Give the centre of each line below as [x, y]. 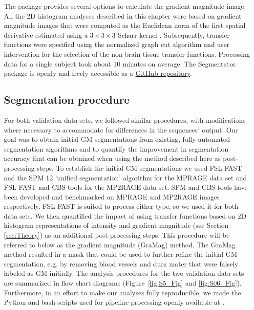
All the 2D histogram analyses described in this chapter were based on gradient [123, 15]
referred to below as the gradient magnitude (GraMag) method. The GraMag [120, 244]
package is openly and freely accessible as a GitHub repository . [98, 73]
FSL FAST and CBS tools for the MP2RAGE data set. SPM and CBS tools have [126, 187]
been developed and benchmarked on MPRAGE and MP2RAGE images [112, 196]
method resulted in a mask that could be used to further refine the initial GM [121, 254]
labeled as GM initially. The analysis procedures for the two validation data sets [124, 273]
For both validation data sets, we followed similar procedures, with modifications [125, 120]
